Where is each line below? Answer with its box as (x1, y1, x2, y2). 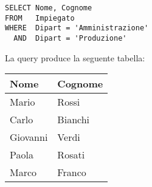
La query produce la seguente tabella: (5, 51, 145, 64)
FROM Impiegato (5, 13, 75, 22)
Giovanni (10, 130, 48, 144)
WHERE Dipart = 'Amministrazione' (5, 24, 149, 33)
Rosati (57, 148, 85, 162)
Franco (57, 165, 86, 180)
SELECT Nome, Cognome (5, 4, 92, 12)
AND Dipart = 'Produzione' (13, 33, 127, 42)
